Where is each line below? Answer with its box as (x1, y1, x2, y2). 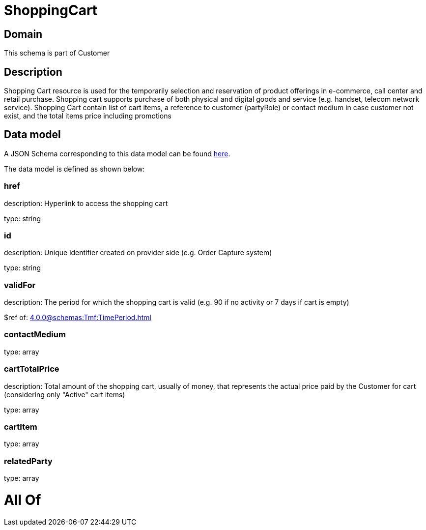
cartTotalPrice (4, 364, 59, 374)
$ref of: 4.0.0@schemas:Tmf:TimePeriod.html (4, 313, 151, 322)
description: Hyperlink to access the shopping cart (4, 199, 168, 207)
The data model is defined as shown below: (4, 164, 145, 173)
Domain (4, 28, 43, 40)
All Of (4, 491, 41, 508)
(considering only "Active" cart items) (4, 390, 125, 399)
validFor (4, 280, 36, 290)
